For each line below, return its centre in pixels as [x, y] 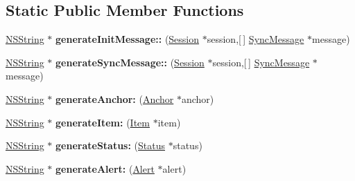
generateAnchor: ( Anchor [115, 98]
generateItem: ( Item [103, 122]
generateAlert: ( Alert [105, 168]
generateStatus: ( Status [111, 145]
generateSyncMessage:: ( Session [130, 62]
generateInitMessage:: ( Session [128, 39]
